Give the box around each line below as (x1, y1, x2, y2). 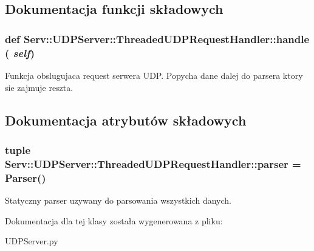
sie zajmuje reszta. (5, 81, 73, 93)
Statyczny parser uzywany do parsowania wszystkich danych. (5, 193, 231, 206)
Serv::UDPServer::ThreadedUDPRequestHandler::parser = (5, 156, 301, 171)
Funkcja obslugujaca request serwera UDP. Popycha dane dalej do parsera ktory (5, 69, 303, 81)
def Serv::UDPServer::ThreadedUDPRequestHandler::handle (5, 31, 310, 46)
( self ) (5, 45, 35, 60)
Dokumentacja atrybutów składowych (5, 110, 247, 129)
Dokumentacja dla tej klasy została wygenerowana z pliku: (5, 214, 223, 227)
